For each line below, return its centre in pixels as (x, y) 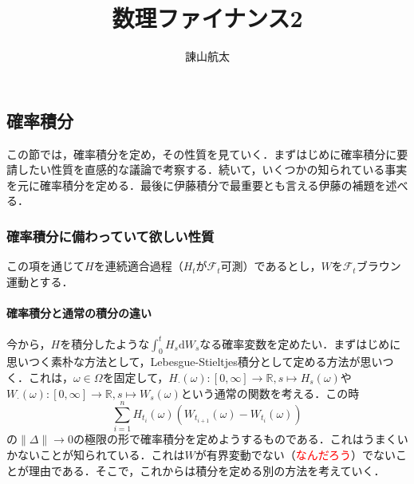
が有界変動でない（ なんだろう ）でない (295, 454)
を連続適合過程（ (138, 266)
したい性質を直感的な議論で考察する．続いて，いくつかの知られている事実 (212, 169)
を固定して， (136, 377)
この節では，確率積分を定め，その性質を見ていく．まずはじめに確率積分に (202, 153)
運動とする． (40, 281)
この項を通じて (45, 266)
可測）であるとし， (271, 266)
